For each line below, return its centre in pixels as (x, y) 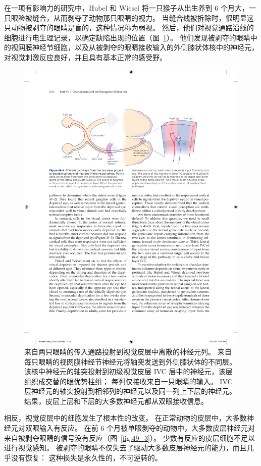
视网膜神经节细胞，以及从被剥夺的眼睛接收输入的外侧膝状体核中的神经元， (135, 47)
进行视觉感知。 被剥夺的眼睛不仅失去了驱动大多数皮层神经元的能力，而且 (125, 448)
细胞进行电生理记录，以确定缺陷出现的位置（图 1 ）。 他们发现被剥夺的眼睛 (127, 37)
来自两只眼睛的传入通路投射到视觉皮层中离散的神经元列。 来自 (128, 351)
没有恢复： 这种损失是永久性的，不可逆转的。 (86, 457)
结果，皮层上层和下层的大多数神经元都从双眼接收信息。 (116, 401)
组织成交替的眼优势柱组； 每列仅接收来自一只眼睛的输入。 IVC (128, 381)
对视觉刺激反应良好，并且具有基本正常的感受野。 (85, 57)
